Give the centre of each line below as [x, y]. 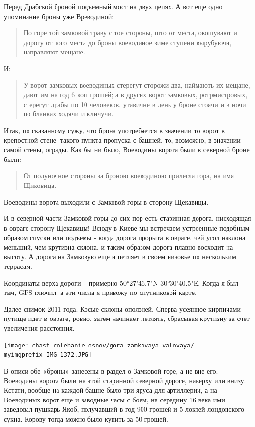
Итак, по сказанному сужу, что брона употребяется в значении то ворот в [114, 130]
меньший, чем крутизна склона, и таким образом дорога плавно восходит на [119, 247]
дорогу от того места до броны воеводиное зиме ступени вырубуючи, [127, 42]
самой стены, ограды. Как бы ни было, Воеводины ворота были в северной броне [127, 149]
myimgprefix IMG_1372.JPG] [48, 355]
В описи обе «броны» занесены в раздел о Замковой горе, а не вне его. [111, 370]
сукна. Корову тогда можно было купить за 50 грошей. [86, 418]
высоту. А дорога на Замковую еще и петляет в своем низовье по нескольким [120, 256]
